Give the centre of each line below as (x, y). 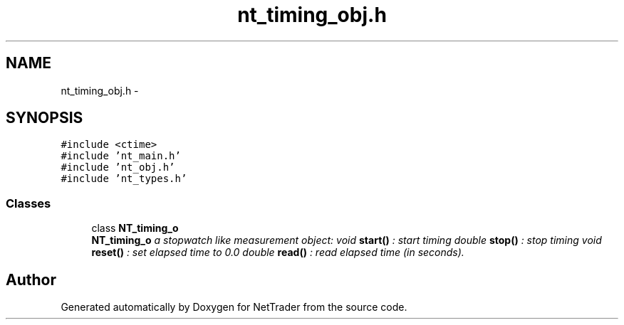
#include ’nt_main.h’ (121, 156)
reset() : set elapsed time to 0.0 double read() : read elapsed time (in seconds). (278, 252)
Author (31, 279)
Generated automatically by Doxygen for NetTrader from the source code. (234, 307)
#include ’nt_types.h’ (124, 179)
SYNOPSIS (45, 118)
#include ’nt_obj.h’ (118, 167)
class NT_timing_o (135, 228)
